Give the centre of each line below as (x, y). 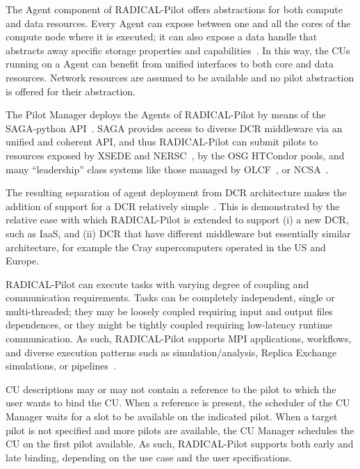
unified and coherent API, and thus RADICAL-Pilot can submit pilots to (162, 142)
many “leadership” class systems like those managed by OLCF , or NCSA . (167, 169)
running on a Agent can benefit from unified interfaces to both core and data (170, 64)
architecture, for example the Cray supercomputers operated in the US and (166, 247)
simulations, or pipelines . (61, 366)
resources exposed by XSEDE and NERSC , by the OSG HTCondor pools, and (175, 155)
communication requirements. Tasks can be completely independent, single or (170, 297)
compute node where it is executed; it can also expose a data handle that (162, 37)
